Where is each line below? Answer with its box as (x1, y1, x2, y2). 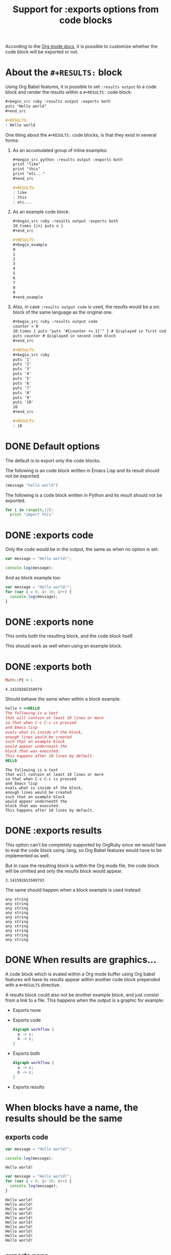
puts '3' (12, 366, 32, 372)
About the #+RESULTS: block (5, 67, 123, 78)
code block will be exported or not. (5, 49, 79, 55)
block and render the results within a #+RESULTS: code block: (5, 89, 133, 95)
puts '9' (12, 395, 32, 400)
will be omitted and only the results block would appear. (5, 868, 123, 874)
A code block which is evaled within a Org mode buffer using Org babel (5, 971, 156, 977)
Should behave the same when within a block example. (5, 696, 121, 702)
